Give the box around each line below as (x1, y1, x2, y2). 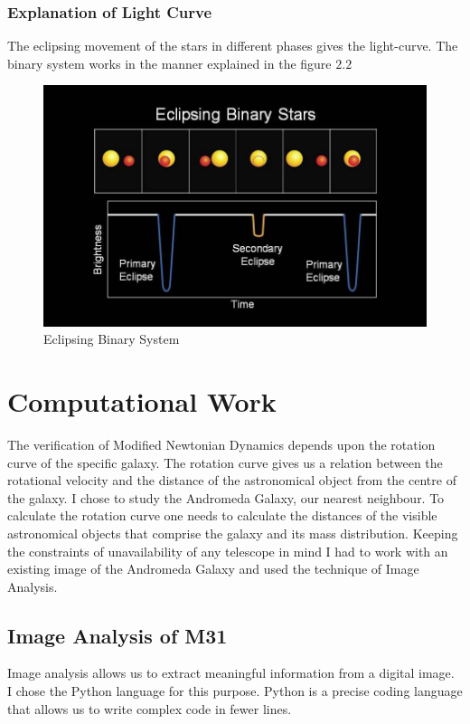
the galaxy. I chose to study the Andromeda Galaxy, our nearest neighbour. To (7, 488, 445, 507)
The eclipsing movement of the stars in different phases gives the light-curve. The (7, 36, 458, 55)
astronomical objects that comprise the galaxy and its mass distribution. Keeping (7, 523, 458, 542)
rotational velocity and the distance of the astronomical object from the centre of (7, 471, 456, 490)
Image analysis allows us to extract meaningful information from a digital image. (7, 663, 455, 682)
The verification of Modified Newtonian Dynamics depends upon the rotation (7, 434, 436, 453)
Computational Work (7, 383, 277, 419)
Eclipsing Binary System (43, 329, 180, 348)
